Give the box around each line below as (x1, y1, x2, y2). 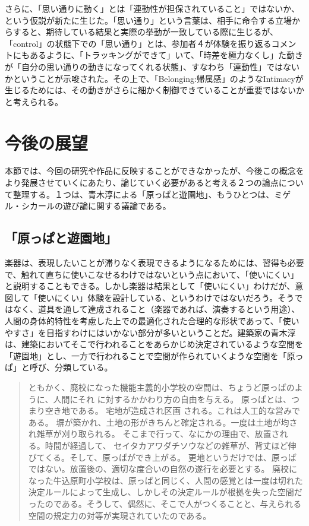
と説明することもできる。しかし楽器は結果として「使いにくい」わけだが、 (5, 280, 295, 292)
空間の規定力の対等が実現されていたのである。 (28, 509, 212, 521)
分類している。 (54, 361, 113, 373)
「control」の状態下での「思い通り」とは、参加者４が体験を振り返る (5, 37, 272, 49)
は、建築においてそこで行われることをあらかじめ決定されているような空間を (5, 338, 304, 350)
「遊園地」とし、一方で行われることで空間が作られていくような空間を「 (5, 349, 287, 362)
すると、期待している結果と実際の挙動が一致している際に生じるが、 (12, 26, 279, 38)
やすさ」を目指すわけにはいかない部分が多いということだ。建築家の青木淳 (5, 326, 296, 338)
